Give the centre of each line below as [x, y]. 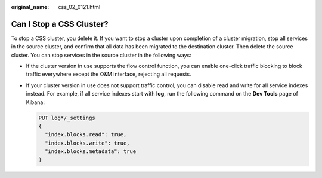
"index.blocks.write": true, [88, 143]
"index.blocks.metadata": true [91, 151]
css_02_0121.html [79, 7]
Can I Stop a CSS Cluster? [60, 24]
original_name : [30, 7]
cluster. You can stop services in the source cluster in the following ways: [101, 55]
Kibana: [35, 102]
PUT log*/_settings [67, 118]
